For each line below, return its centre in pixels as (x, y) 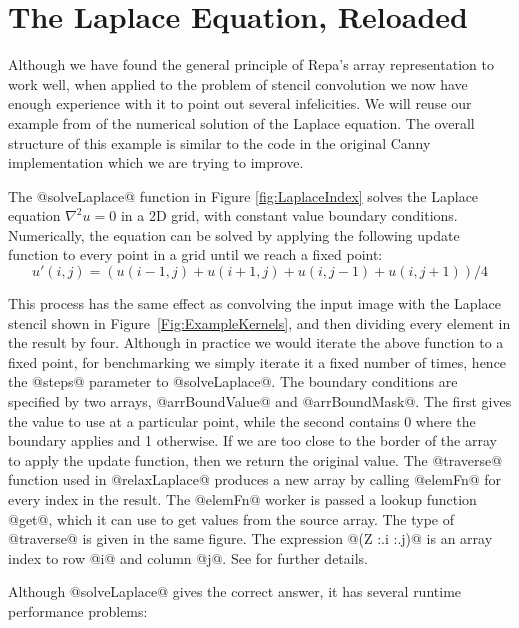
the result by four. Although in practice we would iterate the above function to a (256, 342)
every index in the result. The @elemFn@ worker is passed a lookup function (242, 499)
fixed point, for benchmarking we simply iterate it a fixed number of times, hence (257, 361)
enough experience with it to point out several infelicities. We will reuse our (240, 103)
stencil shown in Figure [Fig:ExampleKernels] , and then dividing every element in (259, 322)
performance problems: (78, 610)
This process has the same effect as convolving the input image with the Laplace (254, 303)
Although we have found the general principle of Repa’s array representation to (251, 64)
